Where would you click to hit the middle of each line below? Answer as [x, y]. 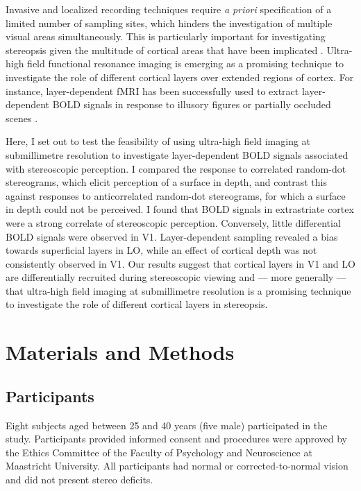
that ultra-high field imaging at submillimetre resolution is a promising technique [178, 290]
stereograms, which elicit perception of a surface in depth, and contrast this [166, 182]
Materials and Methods [120, 352]
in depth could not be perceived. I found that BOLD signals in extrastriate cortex [180, 209]
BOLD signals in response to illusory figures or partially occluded [192, 104]
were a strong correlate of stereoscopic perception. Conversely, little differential [173, 222]
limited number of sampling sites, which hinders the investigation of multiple [169, 23]
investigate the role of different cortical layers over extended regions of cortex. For [180, 77]
